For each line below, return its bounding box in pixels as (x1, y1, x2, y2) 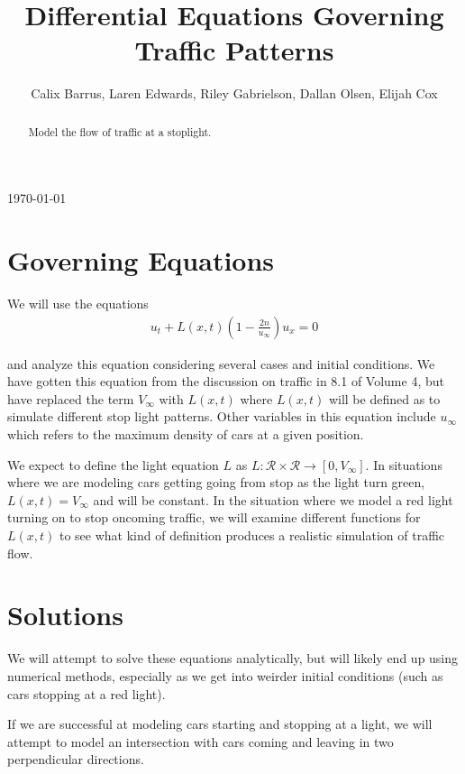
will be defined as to (328, 389, 441, 408)
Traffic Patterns (134, 32, 334, 69)
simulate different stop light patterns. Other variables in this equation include (7, 407, 436, 426)
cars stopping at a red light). (7, 684, 166, 703)
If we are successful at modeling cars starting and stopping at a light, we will (7, 714, 433, 733)
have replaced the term (7, 389, 134, 408)
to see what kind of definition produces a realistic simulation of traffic (59, 526, 445, 545)
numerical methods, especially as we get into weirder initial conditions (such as (7, 666, 443, 685)
